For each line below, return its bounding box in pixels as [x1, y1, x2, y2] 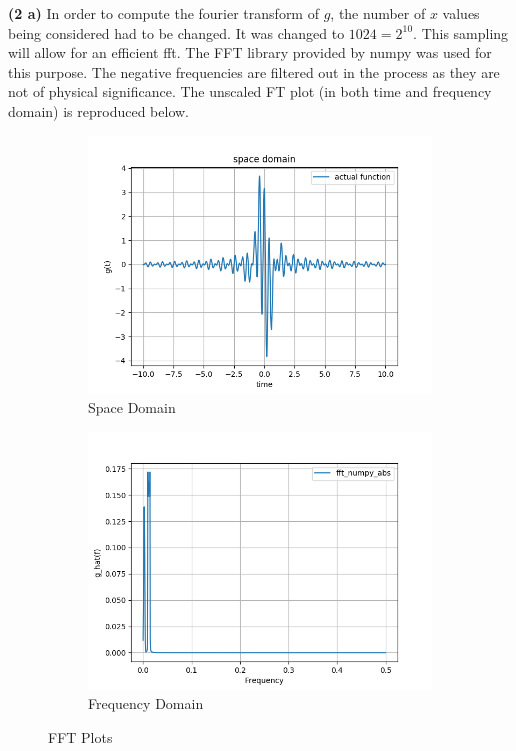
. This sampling [413, 22, 509, 43]
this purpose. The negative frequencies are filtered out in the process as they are [8, 61, 500, 82]
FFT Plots [48, 726, 113, 747]
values [442, 3, 480, 23]
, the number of [330, 3, 426, 23]
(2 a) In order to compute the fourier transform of [8, 3, 319, 23]
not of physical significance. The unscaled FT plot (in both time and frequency [8, 81, 492, 102]
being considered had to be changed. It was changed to [8, 22, 345, 43]
